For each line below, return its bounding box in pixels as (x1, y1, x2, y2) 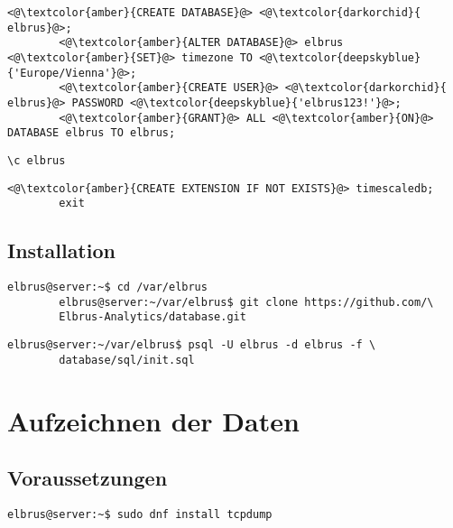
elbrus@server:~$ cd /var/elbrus (7, 281, 208, 294)
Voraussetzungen (7, 464, 168, 492)
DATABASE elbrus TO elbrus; (7, 126, 176, 140)
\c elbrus (7, 153, 66, 167)
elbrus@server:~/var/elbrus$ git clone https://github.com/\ (59, 295, 434, 309)
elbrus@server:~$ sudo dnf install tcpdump (7, 507, 273, 521)
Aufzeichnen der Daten (7, 402, 300, 439)
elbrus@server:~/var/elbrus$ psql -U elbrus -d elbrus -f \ (7, 338, 376, 352)
